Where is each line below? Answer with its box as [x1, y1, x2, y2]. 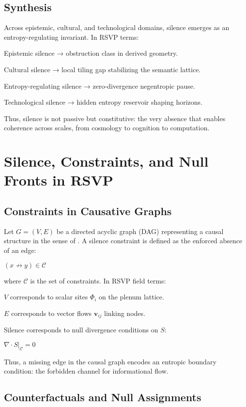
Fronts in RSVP [4, 170, 113, 190]
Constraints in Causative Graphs [4, 203, 172, 218]
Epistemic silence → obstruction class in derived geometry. [4, 48, 178, 58]
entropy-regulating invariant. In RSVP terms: [4, 31, 139, 42]
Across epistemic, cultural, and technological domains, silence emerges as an [4, 22, 230, 32]
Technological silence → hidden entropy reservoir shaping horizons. [4, 97, 203, 107]
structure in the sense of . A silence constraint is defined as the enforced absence [4, 235, 243, 246]
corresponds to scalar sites [10, 292, 88, 302]
